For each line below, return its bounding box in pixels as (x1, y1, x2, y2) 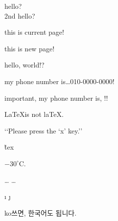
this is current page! (4, 27, 64, 37)
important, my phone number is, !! (4, 92, 108, 103)
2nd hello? (4, 10, 35, 21)
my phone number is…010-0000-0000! (4, 76, 115, 86)
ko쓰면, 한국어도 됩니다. (4, 207, 77, 218)
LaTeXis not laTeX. (4, 109, 64, 119)
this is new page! (4, 43, 55, 53)
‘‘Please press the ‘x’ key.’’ (4, 125, 83, 135)
